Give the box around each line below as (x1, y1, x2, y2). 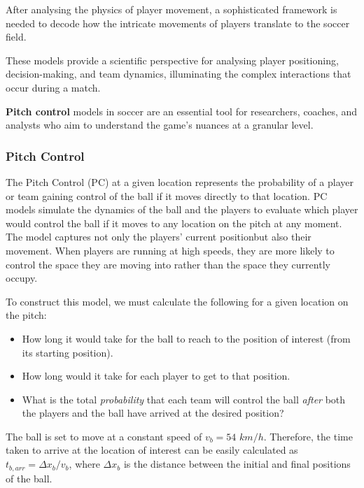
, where (69, 457, 100, 471)
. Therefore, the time (263, 429, 353, 443)
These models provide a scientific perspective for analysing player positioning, (6, 52, 339, 67)
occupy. (6, 271, 38, 285)
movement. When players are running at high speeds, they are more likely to (6, 243, 335, 257)
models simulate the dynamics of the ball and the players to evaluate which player (6, 202, 358, 217)
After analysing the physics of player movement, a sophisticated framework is (6, 2, 337, 16)
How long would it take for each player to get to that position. (22, 368, 290, 383)
